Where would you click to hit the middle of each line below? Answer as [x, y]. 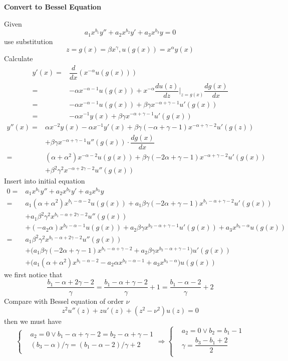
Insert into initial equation [45, 181]
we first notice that [33, 274]
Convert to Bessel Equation [53, 7]
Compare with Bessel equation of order [64, 301]
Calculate [19, 58]
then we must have [33, 321]
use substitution [29, 41]
